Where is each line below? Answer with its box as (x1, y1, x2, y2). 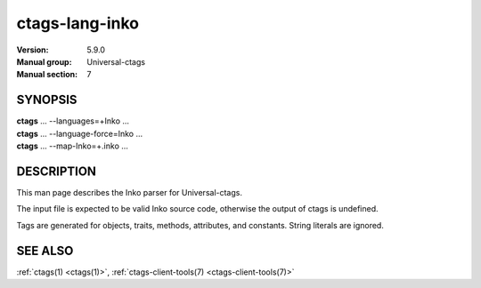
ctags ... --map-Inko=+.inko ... (16, 140, 129, 151)
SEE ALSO (16, 243, 74, 258)
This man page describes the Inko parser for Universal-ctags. (16, 187, 242, 197)
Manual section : (16, 69, 78, 80)
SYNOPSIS (16, 92, 77, 108)
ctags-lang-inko (16, 13, 140, 33)
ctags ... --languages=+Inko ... (16, 116, 129, 126)
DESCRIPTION (16, 164, 97, 179)
